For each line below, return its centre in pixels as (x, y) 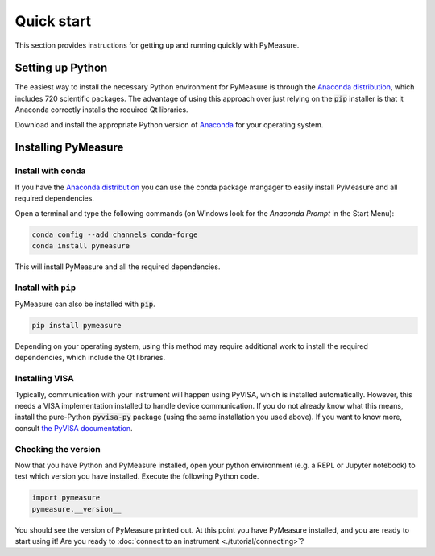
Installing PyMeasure (69, 148)
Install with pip (46, 288)
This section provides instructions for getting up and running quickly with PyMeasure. (157, 45)
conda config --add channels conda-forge (115, 234)
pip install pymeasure (77, 326)
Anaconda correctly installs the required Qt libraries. (101, 110)
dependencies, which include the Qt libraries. (90, 358)
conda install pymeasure (81, 245)
